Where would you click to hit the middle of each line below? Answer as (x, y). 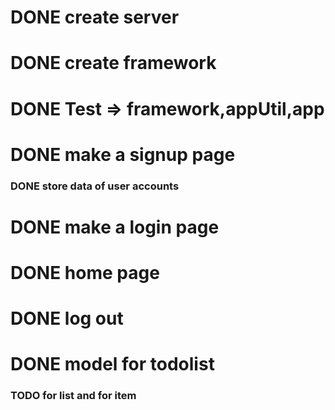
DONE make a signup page (123, 154)
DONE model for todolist (112, 364)
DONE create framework (113, 63)
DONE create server (95, 17)
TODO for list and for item (73, 396)
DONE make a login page (115, 227)
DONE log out (67, 318)
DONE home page (85, 273)
